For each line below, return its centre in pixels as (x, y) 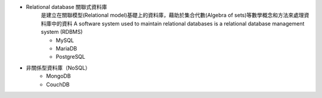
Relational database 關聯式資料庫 (66, 7)
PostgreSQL (71, 57)
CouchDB (58, 84)
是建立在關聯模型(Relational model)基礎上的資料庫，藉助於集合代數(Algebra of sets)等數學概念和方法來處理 (172, 15)
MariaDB (66, 48)
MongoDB (58, 76)
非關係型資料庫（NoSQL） (58, 68)
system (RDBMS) (62, 32)
